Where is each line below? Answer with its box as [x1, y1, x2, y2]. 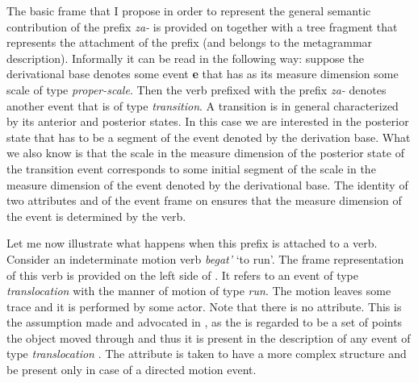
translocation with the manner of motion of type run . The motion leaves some [6, 282, 391, 299]
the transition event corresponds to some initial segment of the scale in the [6, 160, 376, 177]
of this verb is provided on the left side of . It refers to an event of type [6, 266, 359, 283]
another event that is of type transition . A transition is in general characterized [6, 97, 399, 114]
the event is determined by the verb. [6, 207, 186, 224]
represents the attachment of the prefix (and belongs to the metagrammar [6, 34, 373, 51]
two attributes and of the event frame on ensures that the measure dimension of [6, 192, 402, 209]
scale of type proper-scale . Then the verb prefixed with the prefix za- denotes [6, 81, 387, 98]
